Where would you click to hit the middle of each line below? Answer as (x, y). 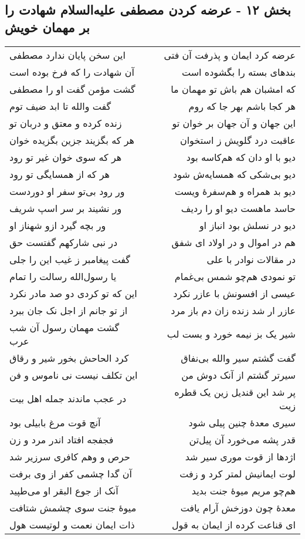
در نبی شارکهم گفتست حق (64, 242)
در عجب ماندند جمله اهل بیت (68, 399)
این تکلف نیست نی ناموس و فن (74, 375)
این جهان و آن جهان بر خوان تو (234, 123)
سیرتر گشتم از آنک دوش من (238, 375)
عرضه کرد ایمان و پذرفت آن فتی (230, 55)
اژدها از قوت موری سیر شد (240, 456)
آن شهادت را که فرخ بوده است (72, 72)
